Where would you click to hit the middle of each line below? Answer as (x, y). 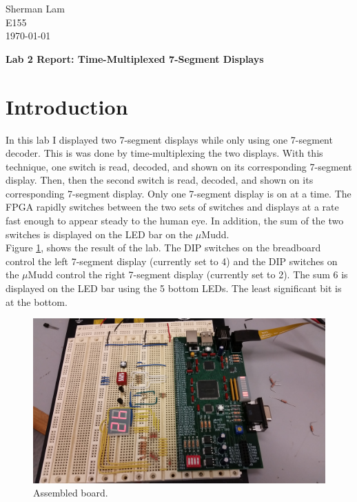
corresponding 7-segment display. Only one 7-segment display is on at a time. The (178, 193)
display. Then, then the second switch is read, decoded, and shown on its (160, 180)
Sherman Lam (35, 8)
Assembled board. (71, 493)
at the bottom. (37, 301)
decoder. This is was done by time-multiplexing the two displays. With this (164, 153)
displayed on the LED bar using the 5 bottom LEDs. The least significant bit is (174, 288)
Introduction (67, 106)
